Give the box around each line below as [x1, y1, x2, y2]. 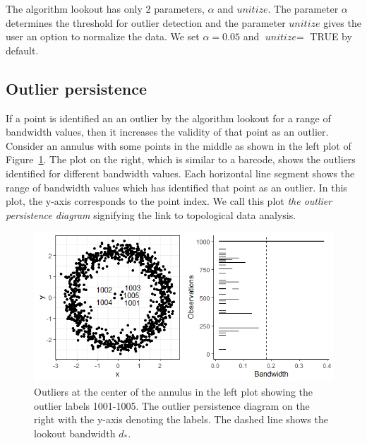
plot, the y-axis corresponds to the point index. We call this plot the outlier [6, 194, 332, 208]
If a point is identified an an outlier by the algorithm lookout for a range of [6, 110, 331, 125]
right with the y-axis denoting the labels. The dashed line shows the [34, 412, 328, 427]
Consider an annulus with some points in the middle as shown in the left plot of [6, 138, 351, 153]
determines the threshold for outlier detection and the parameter [6, 15, 286, 30]
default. [6, 42, 39, 57]
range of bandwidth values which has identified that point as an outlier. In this [6, 179, 347, 194]
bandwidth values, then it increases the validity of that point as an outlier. [6, 124, 329, 139]
